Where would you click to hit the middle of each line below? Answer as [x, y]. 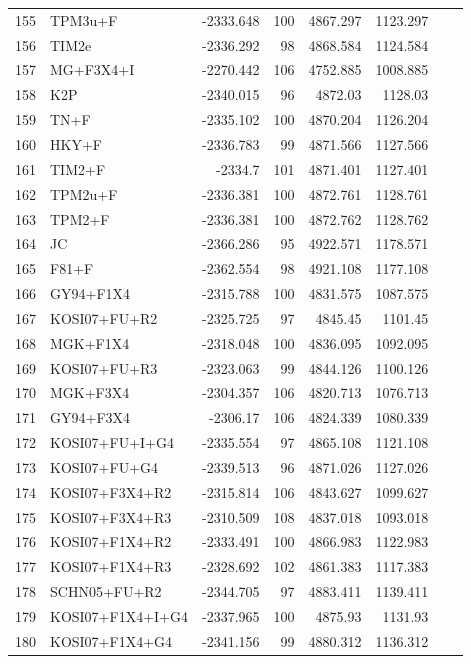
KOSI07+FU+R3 [104, 367]
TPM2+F [80, 218]
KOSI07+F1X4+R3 [111, 566]
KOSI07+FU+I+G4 [112, 442]
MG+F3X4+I [92, 69]
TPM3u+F [84, 19]
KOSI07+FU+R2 [104, 317]
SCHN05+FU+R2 [106, 591]
